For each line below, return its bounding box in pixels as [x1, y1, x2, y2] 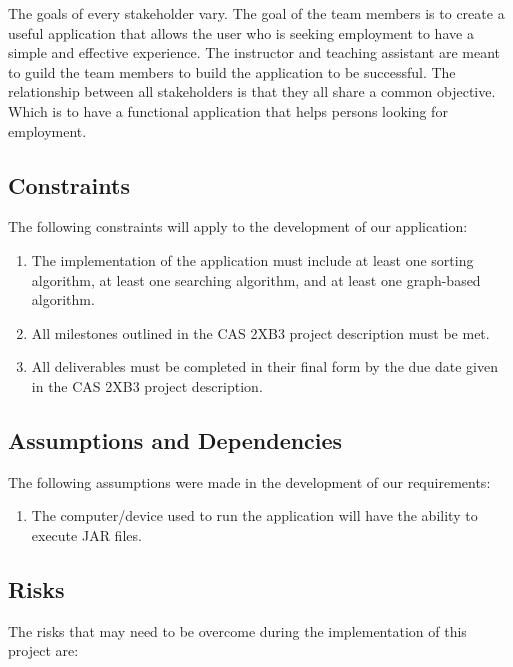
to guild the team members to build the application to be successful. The [8, 61, 456, 82]
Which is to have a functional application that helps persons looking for [8, 100, 448, 121]
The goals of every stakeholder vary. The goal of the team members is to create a [8, 3, 505, 23]
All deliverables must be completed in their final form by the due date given [31, 356, 498, 377]
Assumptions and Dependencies [8, 424, 343, 455]
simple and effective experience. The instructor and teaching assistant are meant [8, 42, 501, 63]
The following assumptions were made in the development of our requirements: [8, 471, 491, 492]
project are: [8, 640, 79, 661]
